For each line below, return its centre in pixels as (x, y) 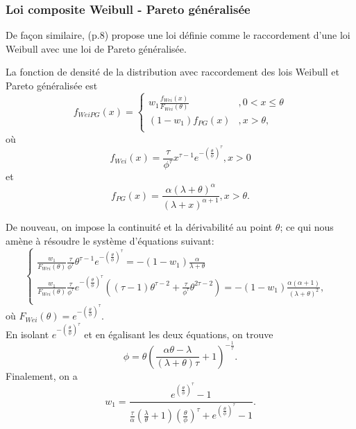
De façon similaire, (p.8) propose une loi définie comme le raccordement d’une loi (178, 35)
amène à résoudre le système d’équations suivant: (110, 240)
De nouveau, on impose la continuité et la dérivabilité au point (139, 226)
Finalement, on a (42, 375)
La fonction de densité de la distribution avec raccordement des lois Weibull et (172, 72)
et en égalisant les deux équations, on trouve (179, 334)
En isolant (27, 334)
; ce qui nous (307, 226)
